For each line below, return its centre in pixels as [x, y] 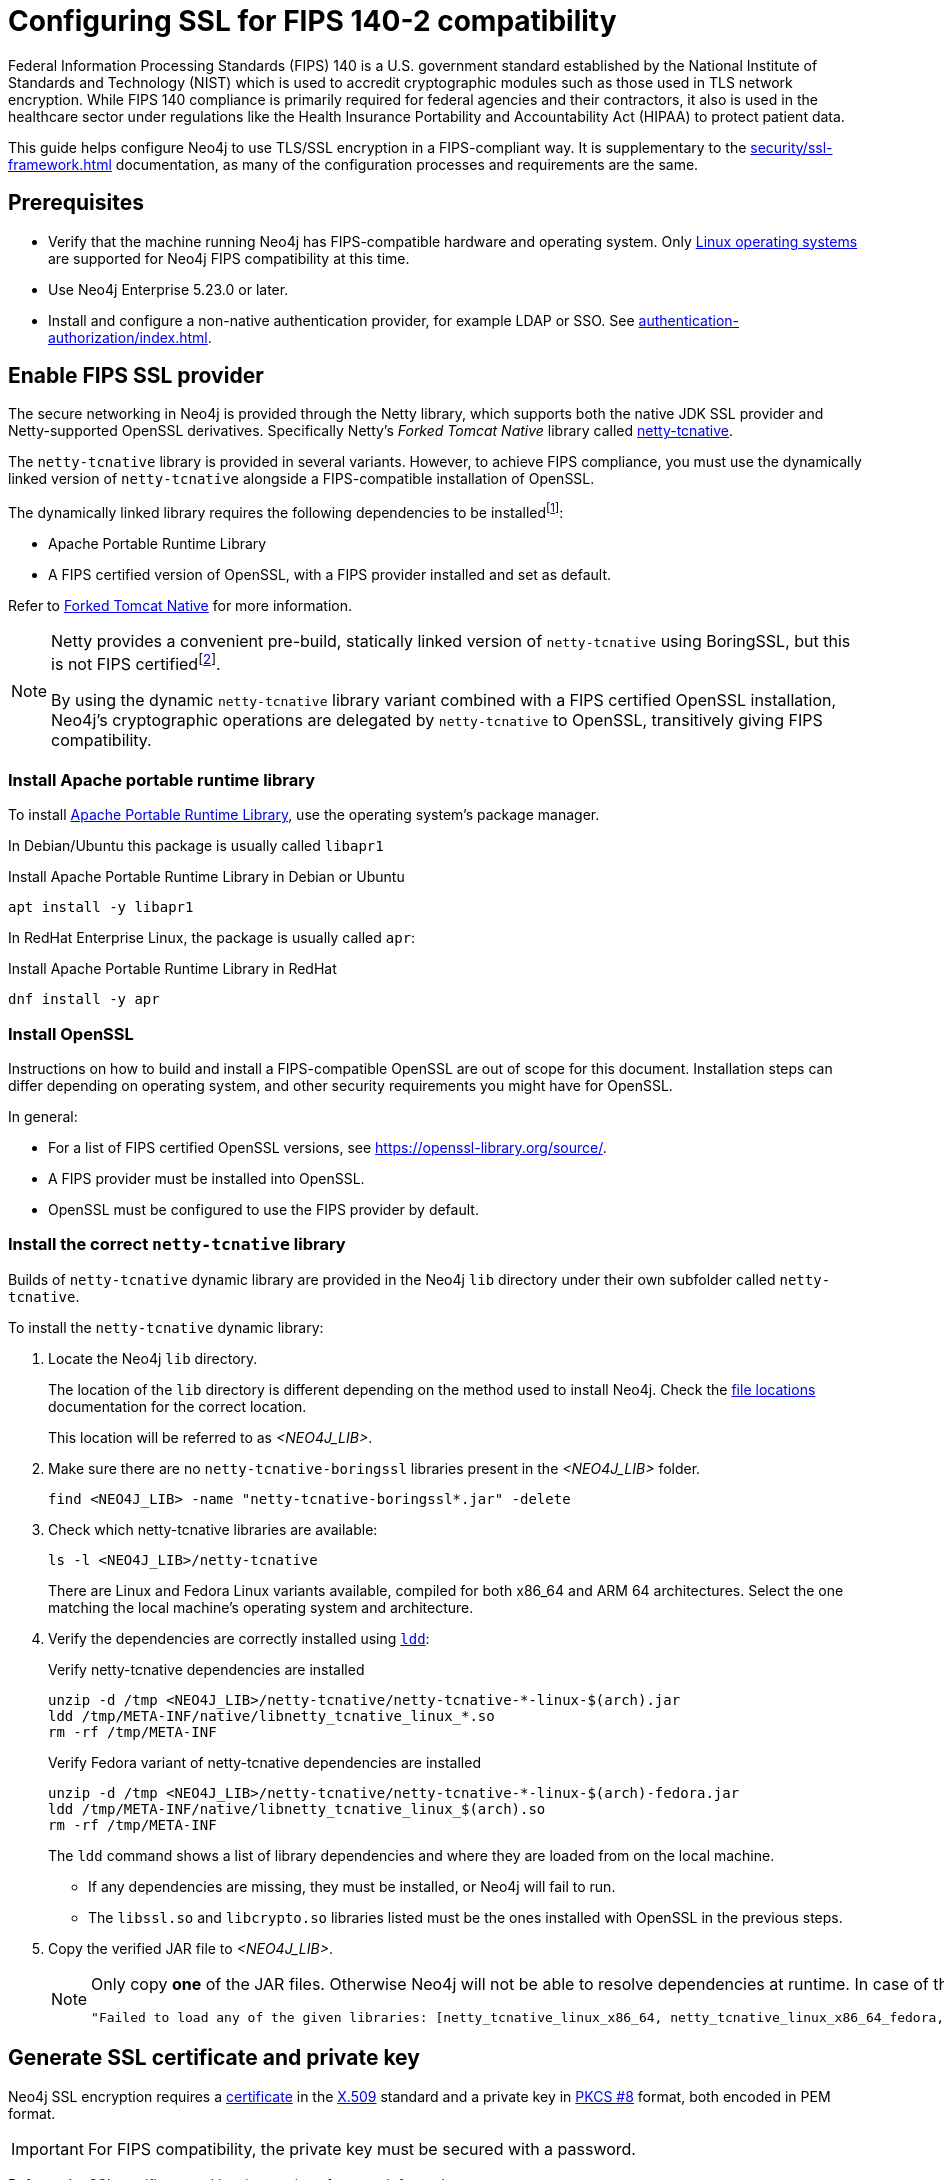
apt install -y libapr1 [101, 907]
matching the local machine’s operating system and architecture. [261, 1607]
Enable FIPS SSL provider [136, 376]
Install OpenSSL [71, 1033]
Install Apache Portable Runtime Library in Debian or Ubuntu [206, 877]
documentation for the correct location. [177, 1406]
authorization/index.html [128, 337]
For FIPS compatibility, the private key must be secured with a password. [361, 2148]
